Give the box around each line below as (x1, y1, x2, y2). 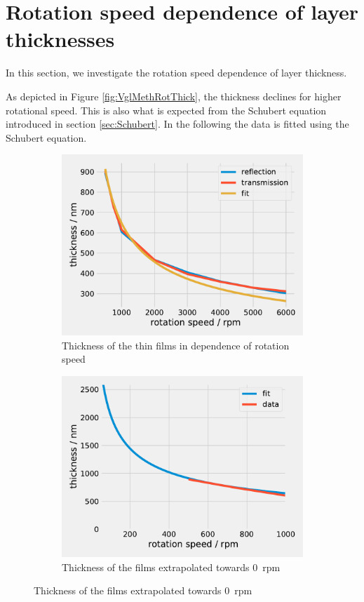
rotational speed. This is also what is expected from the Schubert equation (6, 102, 327, 117)
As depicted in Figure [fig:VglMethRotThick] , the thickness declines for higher (6, 88, 342, 103)
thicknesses (6, 25, 115, 53)
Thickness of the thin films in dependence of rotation (62, 337, 290, 352)
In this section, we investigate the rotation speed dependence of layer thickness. (6, 65, 347, 80)
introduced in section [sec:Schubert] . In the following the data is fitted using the (6, 116, 349, 131)
